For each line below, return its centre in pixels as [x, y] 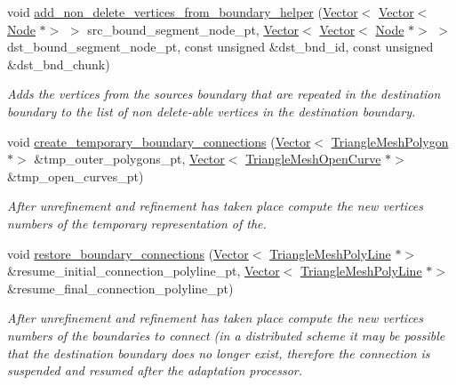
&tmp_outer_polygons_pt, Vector [129, 159]
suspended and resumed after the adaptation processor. [155, 370]
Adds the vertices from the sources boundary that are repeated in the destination [224, 94]
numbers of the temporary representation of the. [137, 223]
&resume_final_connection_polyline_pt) [120, 288]
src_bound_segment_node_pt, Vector [193, 29]
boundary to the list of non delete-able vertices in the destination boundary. [212, 111]
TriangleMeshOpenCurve [313, 159]
